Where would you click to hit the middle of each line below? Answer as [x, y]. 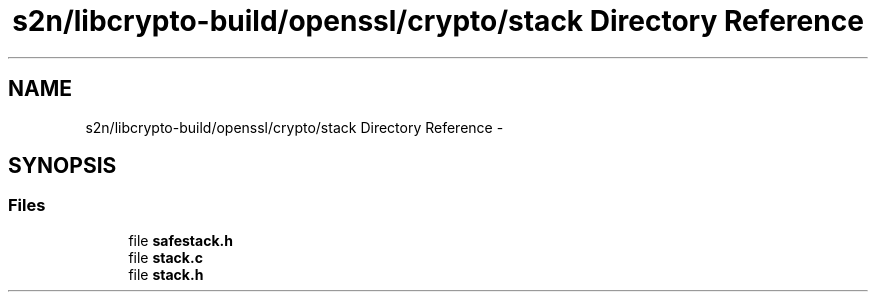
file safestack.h [180, 240]
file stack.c [165, 257]
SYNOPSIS [62, 166]
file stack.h [166, 274]
